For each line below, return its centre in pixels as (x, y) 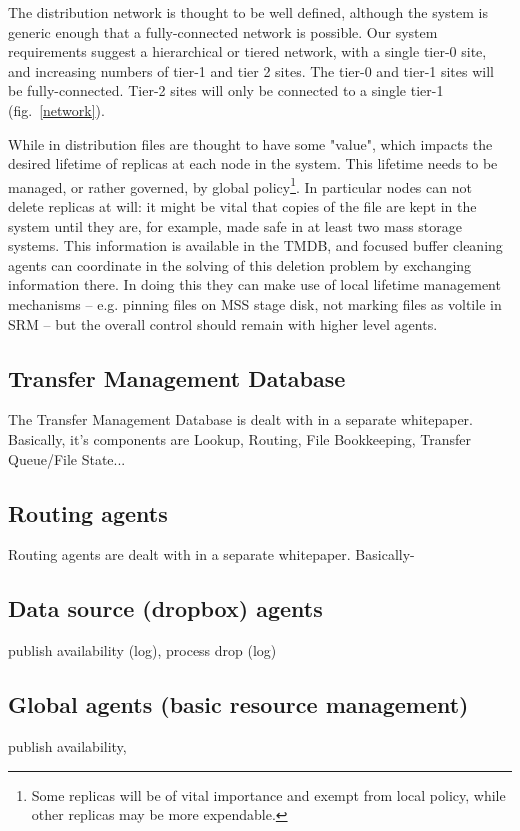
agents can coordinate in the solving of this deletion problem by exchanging (240, 264)
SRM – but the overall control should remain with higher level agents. (223, 323)
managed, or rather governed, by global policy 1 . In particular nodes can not (240, 185)
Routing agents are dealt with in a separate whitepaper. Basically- (211, 554)
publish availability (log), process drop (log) (142, 650)
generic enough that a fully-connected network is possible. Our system (223, 31)
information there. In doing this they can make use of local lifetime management (254, 284)
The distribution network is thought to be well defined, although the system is (248, 12)
